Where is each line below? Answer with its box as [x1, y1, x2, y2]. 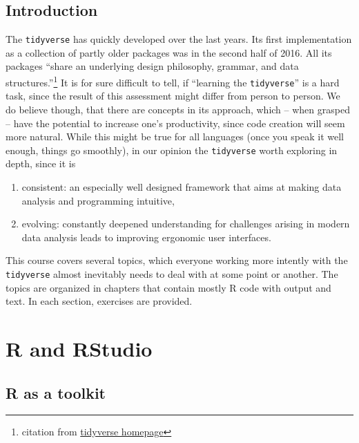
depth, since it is [6, 156, 76, 171]
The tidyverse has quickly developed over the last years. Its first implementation [6, 32, 352, 46]
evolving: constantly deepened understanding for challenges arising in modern [21, 216, 350, 231]
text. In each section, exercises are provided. [6, 294, 193, 308]
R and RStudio [6, 334, 153, 362]
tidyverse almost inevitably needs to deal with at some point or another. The [6, 266, 338, 281]
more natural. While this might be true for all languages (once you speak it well [6, 129, 344, 144]
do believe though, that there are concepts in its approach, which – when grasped [6, 102, 350, 116]
